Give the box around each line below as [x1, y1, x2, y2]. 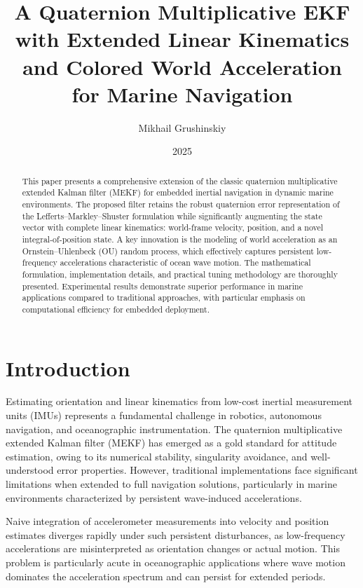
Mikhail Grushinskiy [138, 120, 226, 135]
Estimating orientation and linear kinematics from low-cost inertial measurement [6, 394, 352, 409]
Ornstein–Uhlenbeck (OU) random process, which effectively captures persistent [22, 245, 314, 257]
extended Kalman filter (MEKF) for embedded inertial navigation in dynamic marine [22, 186, 334, 198]
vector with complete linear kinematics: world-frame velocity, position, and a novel [22, 221, 324, 233]
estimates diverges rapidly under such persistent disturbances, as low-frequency [6, 527, 345, 542]
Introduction [6, 353, 130, 382]
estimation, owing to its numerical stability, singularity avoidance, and [6, 449, 308, 463]
